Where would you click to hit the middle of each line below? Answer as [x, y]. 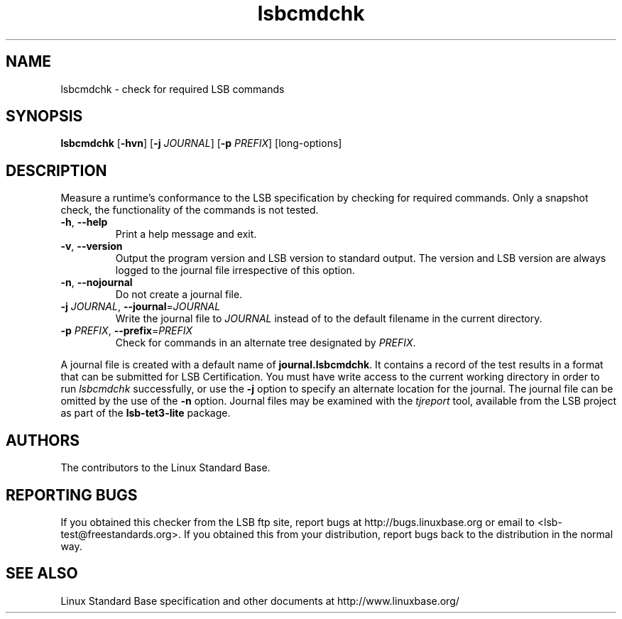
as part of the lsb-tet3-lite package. [146, 413]
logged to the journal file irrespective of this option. [235, 270]
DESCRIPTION [56, 170]
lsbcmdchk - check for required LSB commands [173, 89]
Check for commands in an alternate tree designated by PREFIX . [266, 343]
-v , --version [92, 246]
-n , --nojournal [97, 283]
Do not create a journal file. [179, 295]
